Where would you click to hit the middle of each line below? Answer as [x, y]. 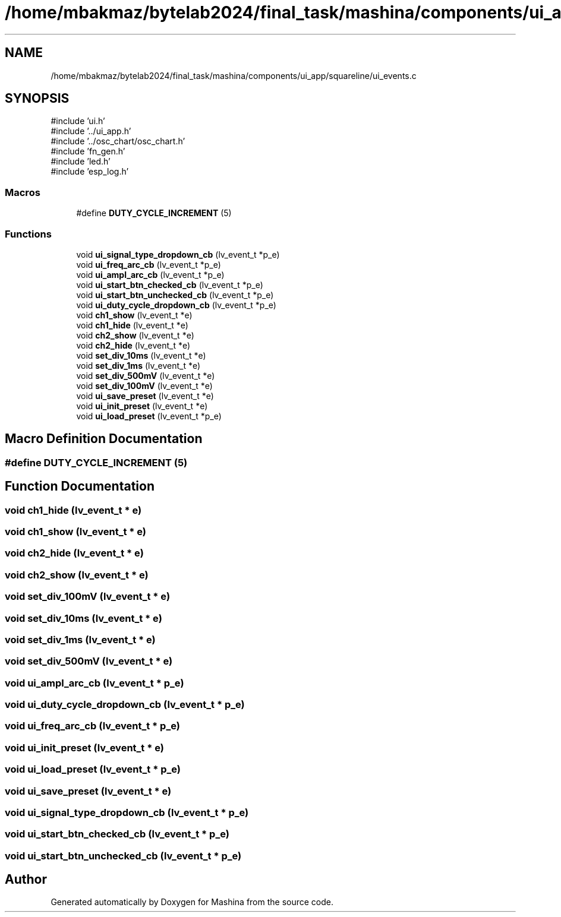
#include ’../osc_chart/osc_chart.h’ [118, 141]
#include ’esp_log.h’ [90, 172]
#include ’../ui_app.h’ [91, 131]
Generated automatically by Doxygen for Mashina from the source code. [192, 902]
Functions [28, 234]
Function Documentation [80, 486]
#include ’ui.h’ [78, 121]
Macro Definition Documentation [104, 439]
